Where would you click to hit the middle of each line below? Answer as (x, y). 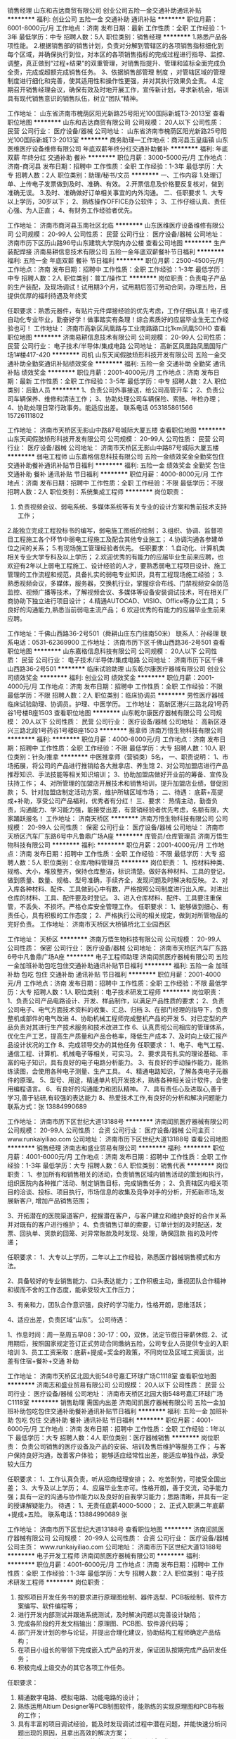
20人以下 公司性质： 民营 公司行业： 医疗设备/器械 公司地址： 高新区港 (123, 722)
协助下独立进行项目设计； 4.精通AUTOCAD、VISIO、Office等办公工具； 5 (119, 601)
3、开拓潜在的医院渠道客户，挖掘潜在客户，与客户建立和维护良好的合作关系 (117, 1215)
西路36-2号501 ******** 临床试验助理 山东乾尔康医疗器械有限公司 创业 (116, 669)
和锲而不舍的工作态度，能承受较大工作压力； (72, 1289)
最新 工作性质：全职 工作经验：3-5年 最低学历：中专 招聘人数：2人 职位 (123, 381)
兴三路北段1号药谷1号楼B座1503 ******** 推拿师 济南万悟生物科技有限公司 (115, 730)
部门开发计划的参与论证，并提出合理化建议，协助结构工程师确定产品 (116, 1632)
